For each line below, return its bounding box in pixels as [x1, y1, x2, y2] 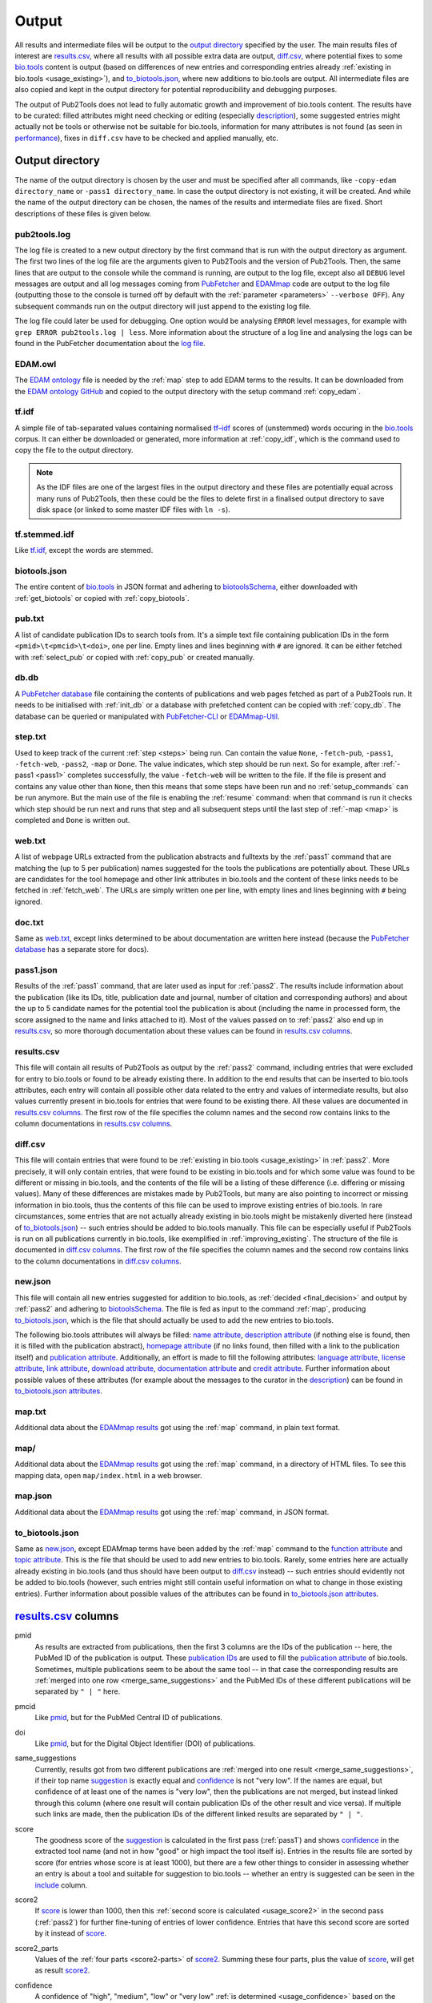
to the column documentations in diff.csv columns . [14, 1256, 182, 1266]
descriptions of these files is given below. [14, 208, 152, 218]
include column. [34, 1880, 88, 1890]
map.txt [14, 1406, 46, 1417]
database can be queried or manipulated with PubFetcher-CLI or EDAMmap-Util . [14, 711, 280, 721]
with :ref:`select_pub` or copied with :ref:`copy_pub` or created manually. [14, 652, 255, 662]
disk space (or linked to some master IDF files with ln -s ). [36, 505, 231, 514]
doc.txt [14, 917, 44, 928]
